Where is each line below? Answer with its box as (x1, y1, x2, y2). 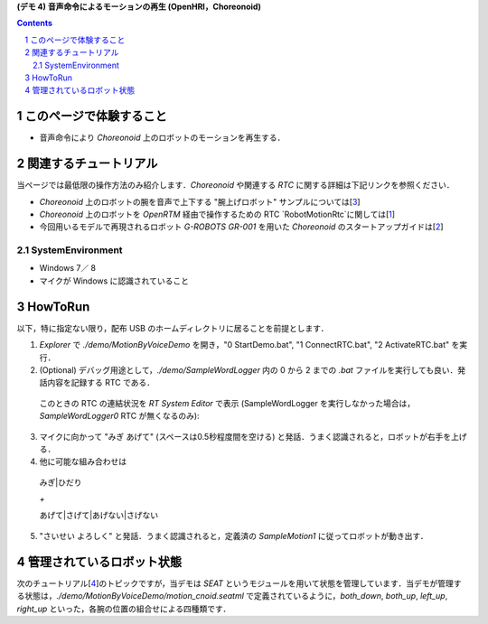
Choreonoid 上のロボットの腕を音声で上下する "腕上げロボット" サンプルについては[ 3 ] (39, 196, 361, 207)
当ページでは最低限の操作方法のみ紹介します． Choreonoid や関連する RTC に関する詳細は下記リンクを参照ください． (16, 180, 455, 191)
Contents (16, 18, 53, 29)
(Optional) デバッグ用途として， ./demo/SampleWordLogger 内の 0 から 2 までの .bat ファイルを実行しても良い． (39, 364, 458, 375)
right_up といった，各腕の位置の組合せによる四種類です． (16, 603, 231, 614)
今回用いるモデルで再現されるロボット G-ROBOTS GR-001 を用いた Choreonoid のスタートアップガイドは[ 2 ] (39, 221, 444, 232)
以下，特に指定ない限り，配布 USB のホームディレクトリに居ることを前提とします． (16, 322, 329, 333)
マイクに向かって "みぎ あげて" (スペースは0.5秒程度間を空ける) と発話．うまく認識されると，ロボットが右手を (39, 431, 452, 442)
